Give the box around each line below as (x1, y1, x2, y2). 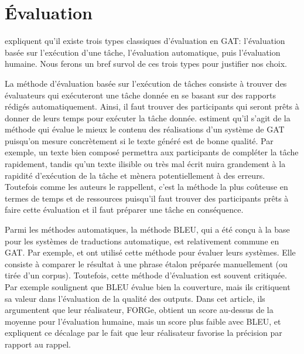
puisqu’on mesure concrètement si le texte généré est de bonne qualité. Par (5, 134, 274, 147)
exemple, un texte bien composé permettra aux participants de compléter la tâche (5, 146, 299, 158)
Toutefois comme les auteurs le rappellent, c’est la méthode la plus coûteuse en (5, 181, 288, 193)
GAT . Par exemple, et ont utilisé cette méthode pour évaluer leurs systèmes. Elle (5, 246, 296, 258)
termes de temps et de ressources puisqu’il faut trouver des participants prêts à (5, 192, 289, 204)
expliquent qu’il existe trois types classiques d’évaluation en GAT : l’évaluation (5, 35, 285, 47)
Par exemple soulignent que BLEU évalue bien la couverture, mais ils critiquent (5, 281, 291, 292)
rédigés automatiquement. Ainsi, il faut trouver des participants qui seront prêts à (5, 100, 299, 113)
